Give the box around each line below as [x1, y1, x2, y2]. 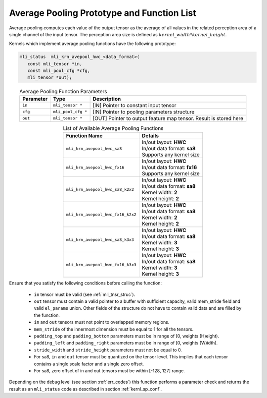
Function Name [66, 132, 103, 139]
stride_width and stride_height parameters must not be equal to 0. [34, 347, 182, 353]
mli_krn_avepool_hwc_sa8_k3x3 [66, 237, 134, 242]
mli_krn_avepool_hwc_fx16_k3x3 [66, 262, 137, 267]
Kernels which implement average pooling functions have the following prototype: [9, 41, 176, 47]
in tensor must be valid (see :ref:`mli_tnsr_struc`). [34, 291, 135, 297]
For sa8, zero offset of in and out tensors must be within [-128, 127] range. [34, 367, 185, 374]
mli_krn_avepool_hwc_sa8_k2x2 [66, 186, 134, 192]
